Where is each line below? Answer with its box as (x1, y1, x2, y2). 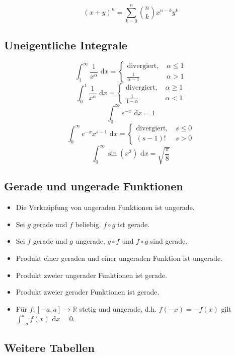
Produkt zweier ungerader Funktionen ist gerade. (16, 269, 167, 280)
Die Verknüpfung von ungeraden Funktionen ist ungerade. (16, 202, 195, 212)
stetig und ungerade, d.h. (79, 303, 157, 314)
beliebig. (75, 219, 101, 229)
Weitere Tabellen (4, 339, 95, 355)
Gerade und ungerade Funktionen (4, 178, 183, 194)
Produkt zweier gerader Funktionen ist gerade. (16, 287, 160, 297)
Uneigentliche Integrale (4, 37, 127, 52)
